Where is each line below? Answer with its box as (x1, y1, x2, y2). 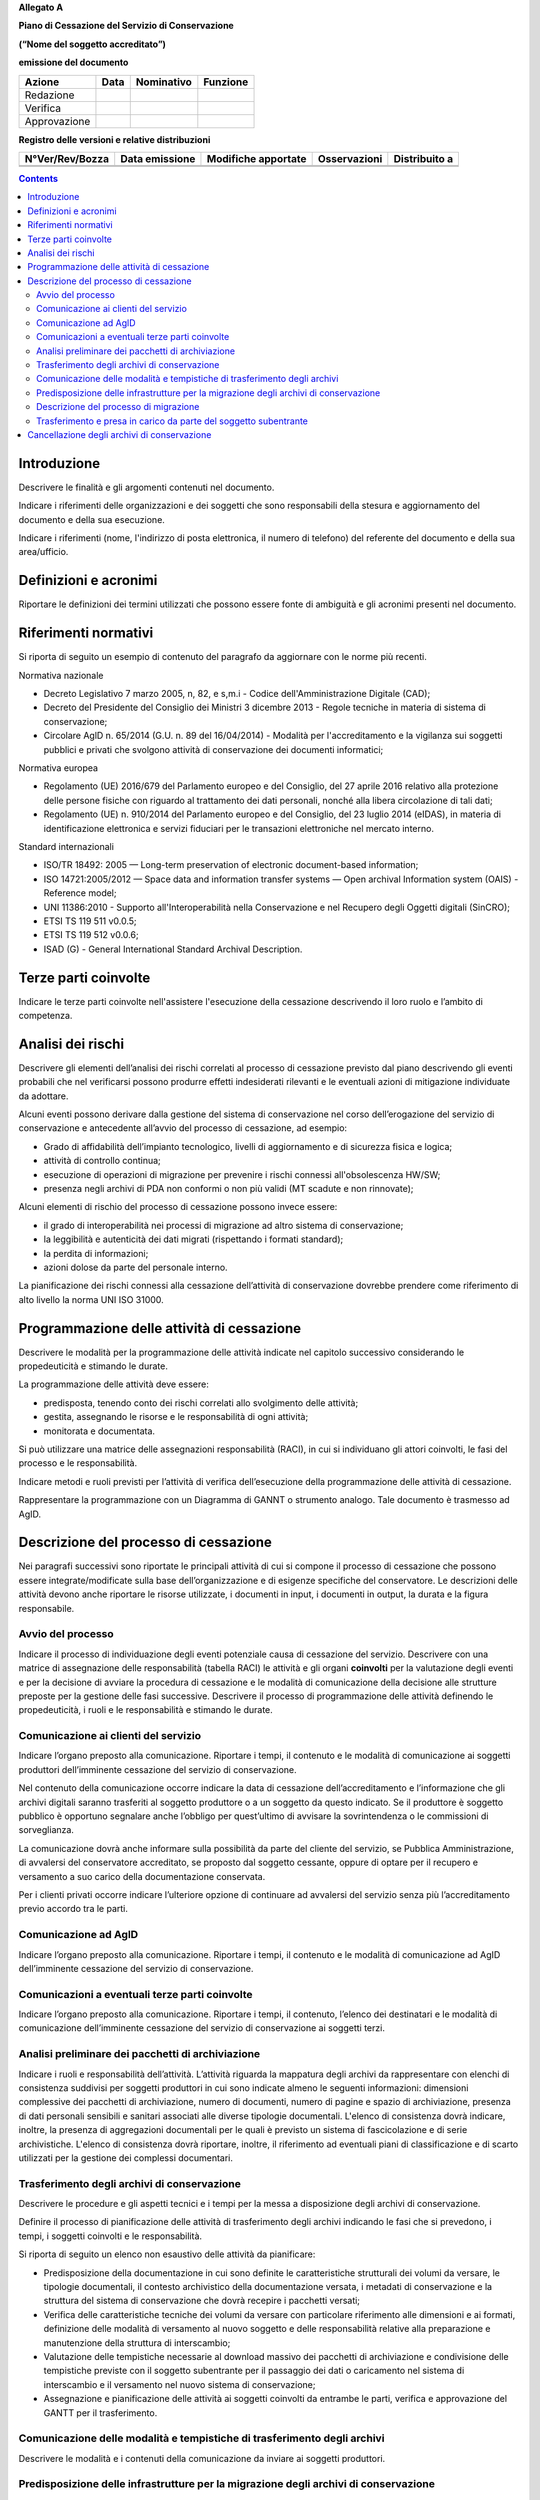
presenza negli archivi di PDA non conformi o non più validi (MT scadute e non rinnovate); (43, 1183, 414, 1195)
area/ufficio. (18, 546, 69, 558)
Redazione (24, 88, 75, 102)
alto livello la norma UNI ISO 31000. (18, 1293, 164, 1305)
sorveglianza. (18, 1824, 75, 1836)
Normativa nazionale (18, 669, 104, 681)
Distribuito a (393, 151, 454, 165)
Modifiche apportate (206, 151, 307, 165)
